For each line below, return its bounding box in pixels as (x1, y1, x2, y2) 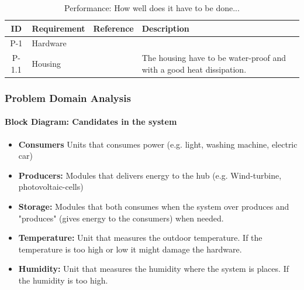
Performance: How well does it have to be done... (64, 2, 240, 13)
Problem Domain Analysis (5, 90, 131, 105)
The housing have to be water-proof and (141, 52, 286, 64)
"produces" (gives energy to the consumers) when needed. (18, 211, 224, 224)
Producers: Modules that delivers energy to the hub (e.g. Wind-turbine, (18, 169, 282, 181)
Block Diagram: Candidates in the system (5, 115, 177, 128)
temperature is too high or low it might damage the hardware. (18, 243, 242, 255)
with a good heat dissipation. (141, 63, 247, 75)
